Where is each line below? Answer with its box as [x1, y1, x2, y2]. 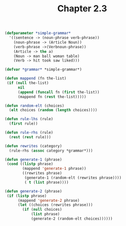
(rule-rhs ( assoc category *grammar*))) [9, 148, 93, 153]
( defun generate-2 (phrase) [4, 189, 63, 194]
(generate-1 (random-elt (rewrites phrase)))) [24, 175, 122, 180]
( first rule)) [9, 121, 38, 126]
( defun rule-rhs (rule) [4, 130, 54, 135]
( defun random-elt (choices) [4, 103, 64, 108]
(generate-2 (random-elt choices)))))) [31, 216, 113, 222]
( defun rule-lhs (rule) [4, 117, 54, 122]
